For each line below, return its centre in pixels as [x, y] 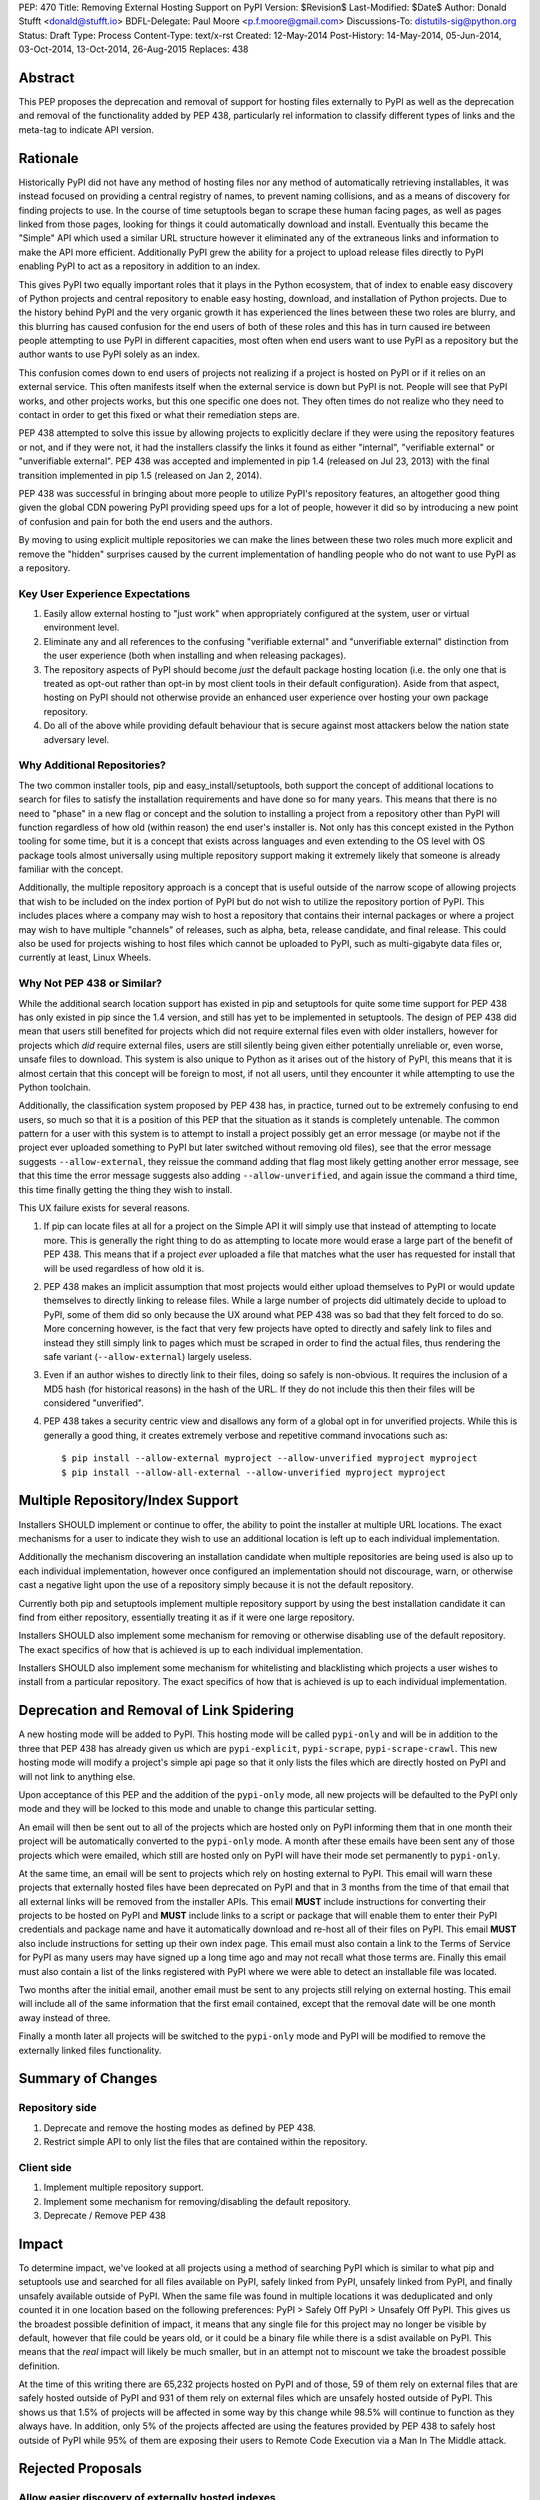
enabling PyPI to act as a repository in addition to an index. [139, 266]
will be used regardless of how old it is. [124, 1268]
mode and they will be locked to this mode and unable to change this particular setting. [197, 1809]
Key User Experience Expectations [104, 593]
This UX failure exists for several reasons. [104, 1208]
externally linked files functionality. [90, 2050]
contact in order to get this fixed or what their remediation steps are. [159, 415]
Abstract [46, 77]
